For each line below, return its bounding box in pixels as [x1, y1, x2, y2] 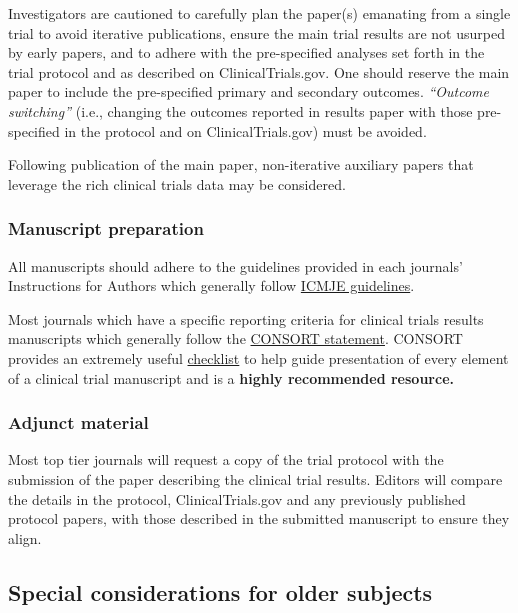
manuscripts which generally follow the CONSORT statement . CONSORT [8, 328, 463, 349]
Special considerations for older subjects [8, 576, 433, 607]
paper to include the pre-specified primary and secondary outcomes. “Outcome [8, 81, 489, 102]
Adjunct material [8, 410, 149, 435]
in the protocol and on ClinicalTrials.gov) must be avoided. [64, 120, 427, 141]
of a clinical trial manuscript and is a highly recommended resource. [8, 367, 454, 388]
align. [8, 527, 42, 548]
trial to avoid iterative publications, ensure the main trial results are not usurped [8, 22, 505, 43]
